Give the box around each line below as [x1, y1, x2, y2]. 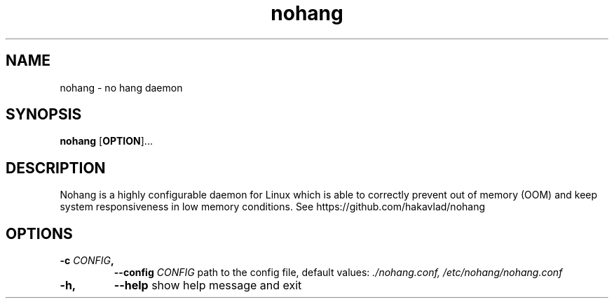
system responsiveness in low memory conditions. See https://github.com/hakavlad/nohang [60, 201, 486, 213]
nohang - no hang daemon [60, 81, 183, 94]
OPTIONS [6, 224, 73, 243]
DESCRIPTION [6, 159, 106, 177]
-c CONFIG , [60, 254, 114, 267]
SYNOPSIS [6, 106, 82, 124]
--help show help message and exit [114, 278, 302, 293]
